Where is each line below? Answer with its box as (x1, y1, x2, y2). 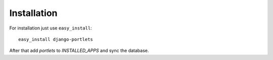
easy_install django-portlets (18, 36, 94, 42)
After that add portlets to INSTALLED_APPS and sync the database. (9, 47, 149, 53)
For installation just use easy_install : (9, 25, 92, 31)
